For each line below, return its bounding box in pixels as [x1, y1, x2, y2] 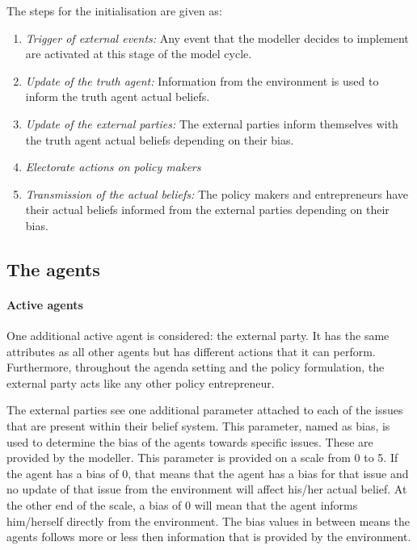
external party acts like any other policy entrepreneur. [6, 374, 275, 391]
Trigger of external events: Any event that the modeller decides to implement [25, 29, 409, 46]
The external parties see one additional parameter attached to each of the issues [6, 401, 403, 418]
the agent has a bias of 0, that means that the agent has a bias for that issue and [6, 464, 409, 481]
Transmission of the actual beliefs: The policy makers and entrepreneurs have [25, 185, 409, 202]
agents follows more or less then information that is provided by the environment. [6, 528, 411, 545]
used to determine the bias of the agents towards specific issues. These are [6, 433, 373, 450]
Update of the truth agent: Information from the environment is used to [25, 72, 379, 89]
